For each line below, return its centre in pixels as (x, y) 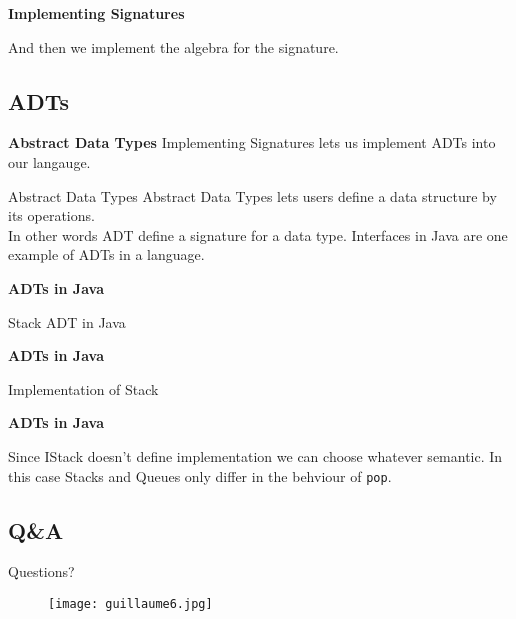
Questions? (41, 571)
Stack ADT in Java (67, 321)
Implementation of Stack (83, 388)
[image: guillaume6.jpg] (130, 603)
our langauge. (49, 161)
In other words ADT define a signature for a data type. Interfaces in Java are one (258, 234)
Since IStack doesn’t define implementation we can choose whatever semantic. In (255, 455)
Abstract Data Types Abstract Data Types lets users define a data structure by (252, 195)
